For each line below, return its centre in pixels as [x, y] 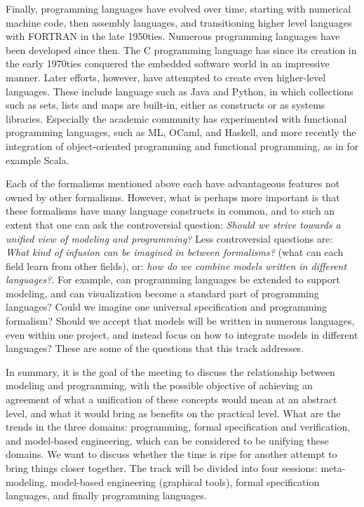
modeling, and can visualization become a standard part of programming [162, 293]
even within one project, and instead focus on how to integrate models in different [182, 334]
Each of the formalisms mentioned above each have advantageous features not [173, 183]
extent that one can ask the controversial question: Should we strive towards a [173, 224]
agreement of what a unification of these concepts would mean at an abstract [171, 399]
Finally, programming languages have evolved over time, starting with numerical [178, 8]
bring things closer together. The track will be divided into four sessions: [162, 468]
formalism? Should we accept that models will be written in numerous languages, [180, 321]
